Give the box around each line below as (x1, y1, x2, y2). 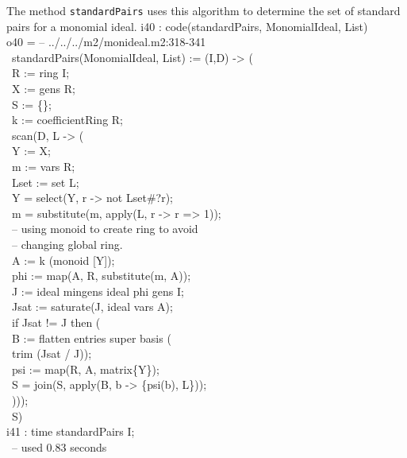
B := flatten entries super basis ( (11, 329, 171, 346)
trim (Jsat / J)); (11, 345, 92, 362)
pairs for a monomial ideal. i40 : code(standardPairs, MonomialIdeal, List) (6, 17, 368, 34)
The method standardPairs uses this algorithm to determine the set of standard (6, 2, 401, 18)
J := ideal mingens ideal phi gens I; (11, 282, 184, 299)
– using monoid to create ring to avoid (11, 220, 198, 237)
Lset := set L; (11, 173, 79, 190)
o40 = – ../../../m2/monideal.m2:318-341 (6, 33, 206, 50)
